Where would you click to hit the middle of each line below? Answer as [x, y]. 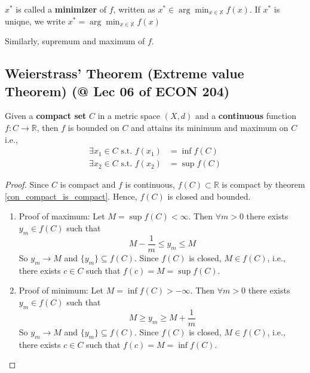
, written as [134, 9]
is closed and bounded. [209, 196]
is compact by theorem [263, 184]
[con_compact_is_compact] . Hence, [71, 196]
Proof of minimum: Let [61, 290]
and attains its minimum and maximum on [210, 127]
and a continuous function [245, 116]
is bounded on [93, 127]
